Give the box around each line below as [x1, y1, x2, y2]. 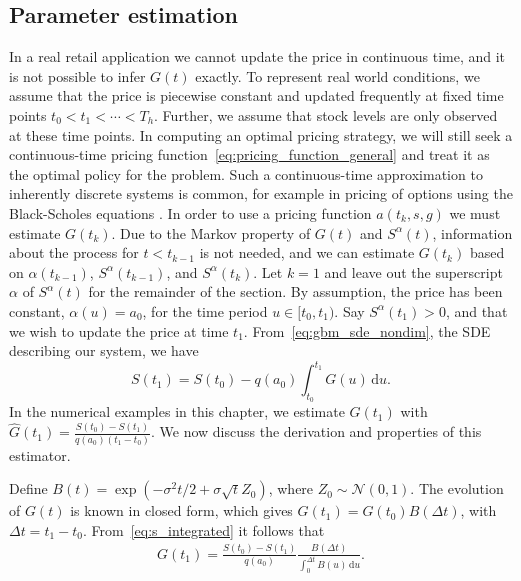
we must [449, 202, 501, 223]
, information [432, 222, 513, 243]
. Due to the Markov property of [111, 222, 311, 243]
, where [268, 478, 314, 499]
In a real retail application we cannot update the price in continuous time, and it [9, 46, 506, 67]
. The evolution [410, 478, 504, 499]
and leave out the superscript [324, 261, 503, 282]
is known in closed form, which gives [70, 500, 293, 521]
